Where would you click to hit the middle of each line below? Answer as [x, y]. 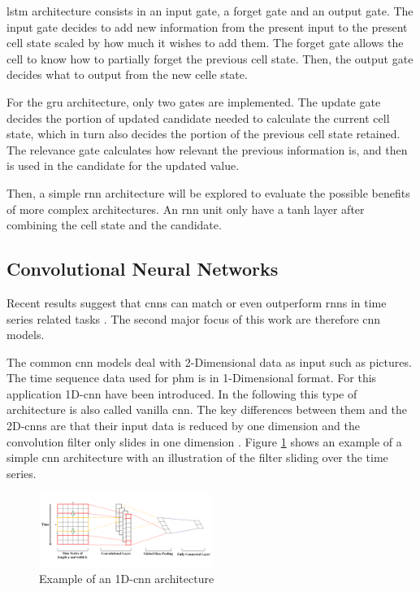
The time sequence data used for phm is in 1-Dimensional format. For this [192, 378]
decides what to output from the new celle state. [127, 74]
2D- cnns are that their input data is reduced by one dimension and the [183, 426]
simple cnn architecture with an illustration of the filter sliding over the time [197, 457]
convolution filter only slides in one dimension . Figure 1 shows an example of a [204, 441]
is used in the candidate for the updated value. [123, 165]
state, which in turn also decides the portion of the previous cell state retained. [204, 134]
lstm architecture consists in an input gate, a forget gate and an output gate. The [210, 11]
